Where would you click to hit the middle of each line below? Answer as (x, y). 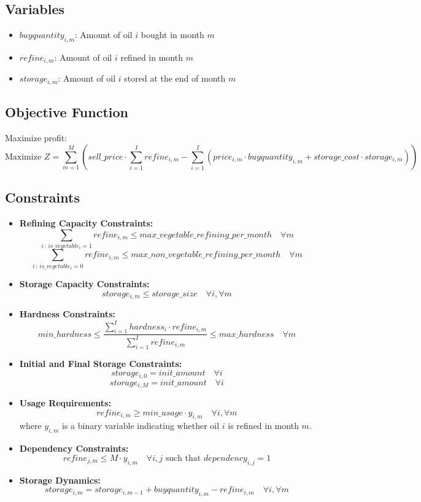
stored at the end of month (175, 78)
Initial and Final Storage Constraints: (101, 363)
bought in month (172, 35)
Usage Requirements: (65, 403)
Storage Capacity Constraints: (84, 284)
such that (183, 458)
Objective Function (67, 112)
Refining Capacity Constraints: (86, 222)
